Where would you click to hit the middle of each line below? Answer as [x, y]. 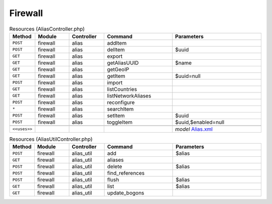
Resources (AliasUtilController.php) [51, 139]
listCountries [122, 89]
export [115, 56]
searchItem [120, 109]
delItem [116, 49]
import [115, 82]
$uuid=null [188, 76]
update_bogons [126, 193]
